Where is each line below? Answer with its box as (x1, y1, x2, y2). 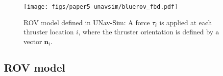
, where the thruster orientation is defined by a (78, 27, 219, 37)
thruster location (24, 27, 74, 37)
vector (24, 36, 42, 46)
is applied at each (159, 17, 212, 27)
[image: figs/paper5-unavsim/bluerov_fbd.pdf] (24, 3, 178, 10)
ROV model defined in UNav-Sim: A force (24, 17, 150, 27)
